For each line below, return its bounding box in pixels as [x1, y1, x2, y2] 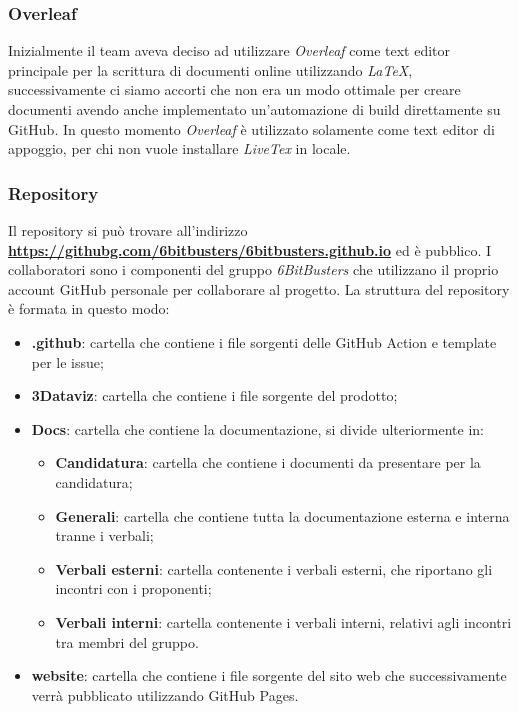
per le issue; [31, 351, 104, 372]
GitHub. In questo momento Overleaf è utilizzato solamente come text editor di [8, 118, 495, 139]
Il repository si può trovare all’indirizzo [8, 220, 248, 240]
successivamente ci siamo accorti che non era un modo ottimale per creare [8, 79, 461, 100]
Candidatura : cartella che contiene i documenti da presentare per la [55, 452, 481, 473]
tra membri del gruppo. [55, 631, 199, 652]
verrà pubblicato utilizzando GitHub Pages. [31, 684, 299, 705]
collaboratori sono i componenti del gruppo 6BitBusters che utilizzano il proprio [8, 259, 499, 280]
